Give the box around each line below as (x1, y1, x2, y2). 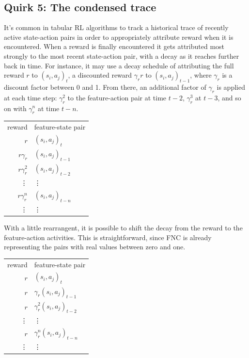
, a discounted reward (68, 70, 132, 80)
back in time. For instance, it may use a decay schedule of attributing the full (4, 60, 234, 70)
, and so (218, 92, 241, 102)
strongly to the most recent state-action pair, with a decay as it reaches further (4, 50, 239, 61)
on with (4, 103, 27, 113)
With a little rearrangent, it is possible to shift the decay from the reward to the (4, 223, 243, 233)
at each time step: (4, 92, 57, 102)
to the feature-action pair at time (67, 92, 167, 102)
